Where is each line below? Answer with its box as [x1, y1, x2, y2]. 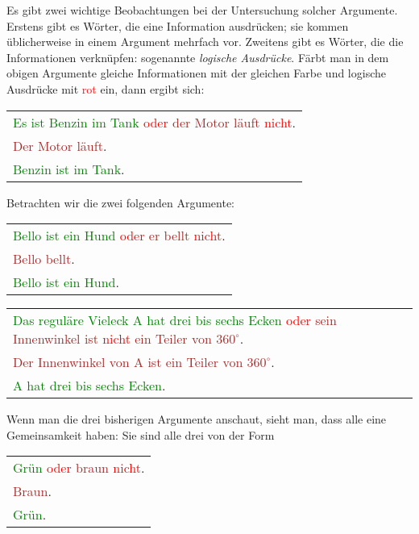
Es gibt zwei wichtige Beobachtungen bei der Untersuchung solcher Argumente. [6, 2, 398, 18]
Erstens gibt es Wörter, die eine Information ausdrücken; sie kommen [6, 17, 349, 34]
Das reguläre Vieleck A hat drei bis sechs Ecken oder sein [13, 311, 337, 330]
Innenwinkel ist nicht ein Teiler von [13, 329, 212, 348]
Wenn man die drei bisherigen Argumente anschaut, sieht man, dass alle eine [6, 411, 387, 428]
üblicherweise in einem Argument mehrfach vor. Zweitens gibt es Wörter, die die [6, 33, 404, 50]
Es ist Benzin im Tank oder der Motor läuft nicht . [13, 112, 297, 131]
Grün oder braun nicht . [13, 458, 145, 478]
